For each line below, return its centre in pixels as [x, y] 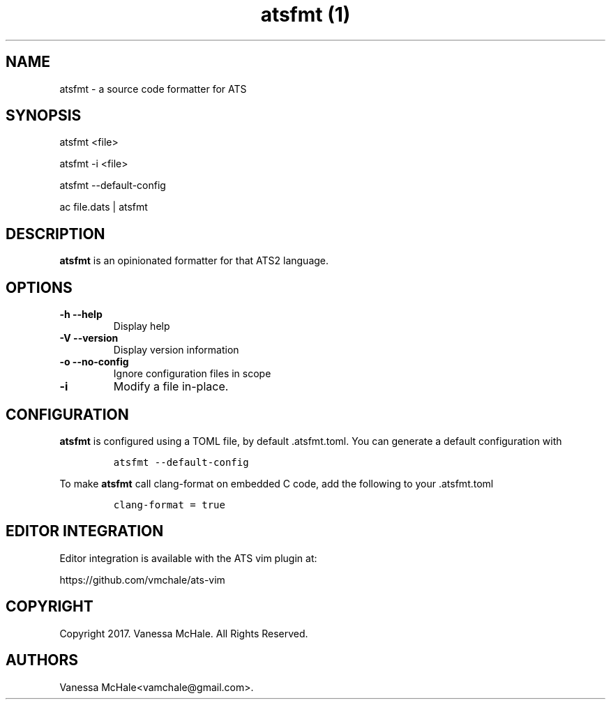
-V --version [89, 338]
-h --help [81, 314]
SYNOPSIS [44, 116]
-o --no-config [94, 362]
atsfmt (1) [305, 15]
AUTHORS [42, 660]
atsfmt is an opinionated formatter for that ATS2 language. [194, 261]
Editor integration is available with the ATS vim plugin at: [188, 558]
